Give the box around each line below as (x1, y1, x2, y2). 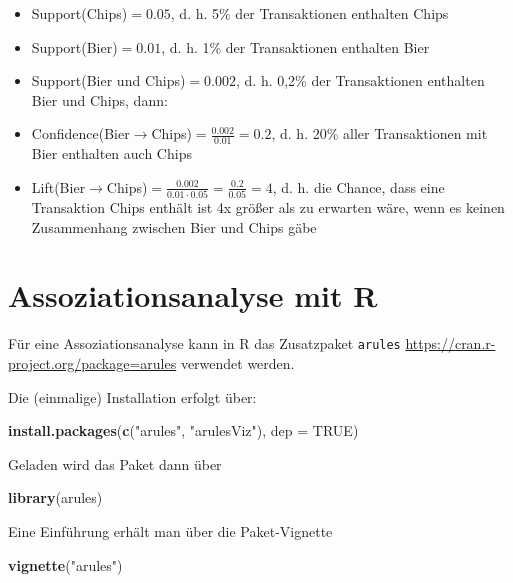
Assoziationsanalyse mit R (8, 275, 378, 316)
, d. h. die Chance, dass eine (272, 176, 445, 197)
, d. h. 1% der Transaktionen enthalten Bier (161, 36, 430, 57)
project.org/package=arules (8, 353, 177, 374)
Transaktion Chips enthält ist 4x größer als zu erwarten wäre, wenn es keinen (31, 197, 505, 218)
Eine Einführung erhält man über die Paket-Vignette (8, 521, 333, 542)
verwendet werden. (180, 353, 295, 374)
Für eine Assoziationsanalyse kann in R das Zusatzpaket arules (8, 333, 401, 354)
